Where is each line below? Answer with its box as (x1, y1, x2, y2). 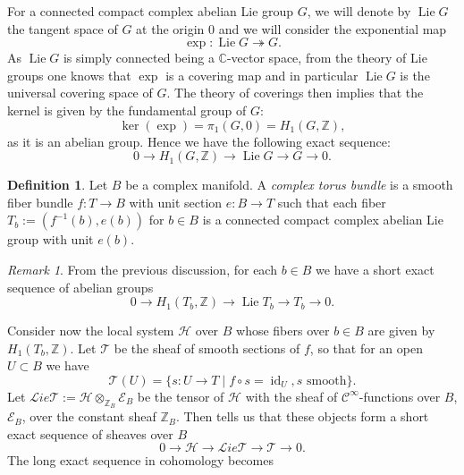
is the (400, 65, 430, 84)
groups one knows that (7, 65, 131, 84)
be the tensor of (137, 386, 224, 405)
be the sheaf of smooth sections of (114, 338, 300, 357)
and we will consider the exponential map (218, 19, 447, 38)
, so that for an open (309, 338, 423, 357)
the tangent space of (7, 19, 118, 38)
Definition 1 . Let (7, 175, 108, 194)
